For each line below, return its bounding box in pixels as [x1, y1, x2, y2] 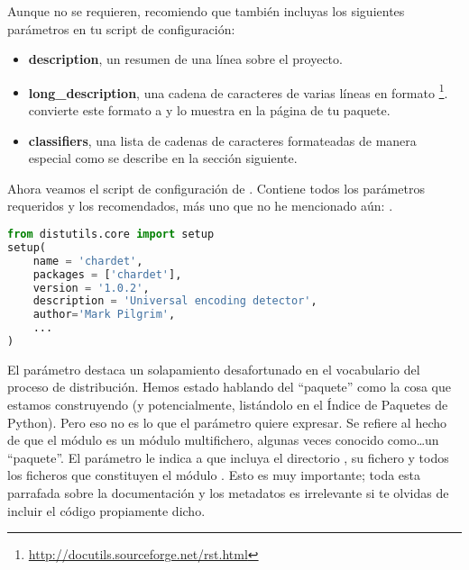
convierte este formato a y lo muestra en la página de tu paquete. [28, 101, 391, 120]
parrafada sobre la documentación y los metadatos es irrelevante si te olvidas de [7, 484, 449, 502]
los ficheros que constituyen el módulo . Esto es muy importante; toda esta [7, 466, 421, 484]
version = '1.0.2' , [32, 281, 150, 294]
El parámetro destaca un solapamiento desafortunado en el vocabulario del [7, 359, 420, 378]
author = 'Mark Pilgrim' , [32, 308, 176, 321]
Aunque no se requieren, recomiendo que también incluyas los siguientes [7, 2, 405, 20]
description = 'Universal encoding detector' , [32, 294, 317, 308]
